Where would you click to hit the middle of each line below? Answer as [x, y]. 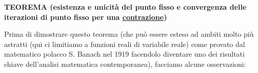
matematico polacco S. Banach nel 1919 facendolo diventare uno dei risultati [124, 54]
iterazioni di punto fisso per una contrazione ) [86, 17]
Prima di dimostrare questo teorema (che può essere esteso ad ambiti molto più [129, 34]
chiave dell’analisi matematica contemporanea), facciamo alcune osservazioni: [125, 64]
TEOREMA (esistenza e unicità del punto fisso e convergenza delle [125, 7]
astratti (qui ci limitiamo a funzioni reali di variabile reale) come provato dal [125, 44]
